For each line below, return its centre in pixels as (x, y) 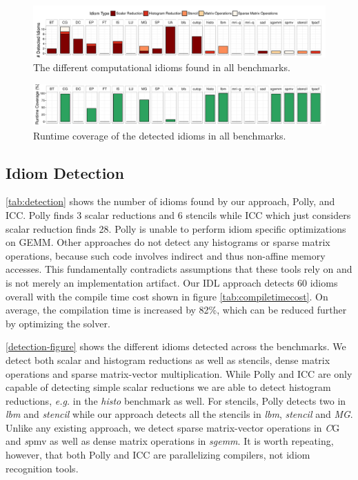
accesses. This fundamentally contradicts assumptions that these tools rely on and (179, 269)
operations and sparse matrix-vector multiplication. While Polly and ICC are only (179, 373)
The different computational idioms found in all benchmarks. (162, 67)
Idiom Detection (65, 172)
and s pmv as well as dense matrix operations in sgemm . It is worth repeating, (170, 441)
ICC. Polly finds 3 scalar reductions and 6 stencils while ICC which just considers (178, 214)
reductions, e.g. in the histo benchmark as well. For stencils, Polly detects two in (176, 400)
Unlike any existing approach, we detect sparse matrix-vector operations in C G (173, 427)
